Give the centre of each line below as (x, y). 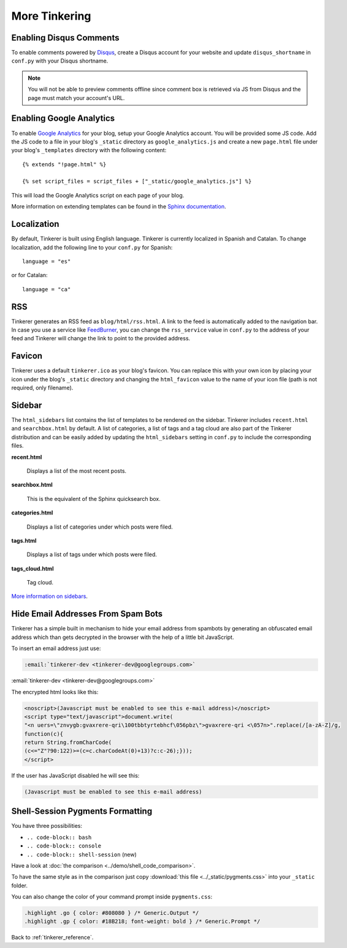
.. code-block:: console (64, 846)
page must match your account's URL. (76, 97)
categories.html (32, 513)
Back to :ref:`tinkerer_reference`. (52, 938)
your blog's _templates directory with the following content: (89, 150)
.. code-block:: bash (59, 837)
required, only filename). (42, 388)
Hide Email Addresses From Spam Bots (87, 614)
